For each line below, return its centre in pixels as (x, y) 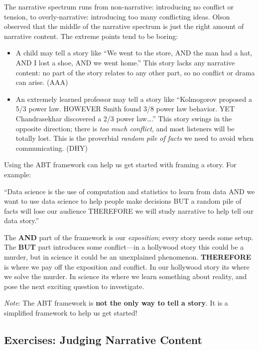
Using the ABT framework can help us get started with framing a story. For (120, 165)
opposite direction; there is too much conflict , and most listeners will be (125, 128)
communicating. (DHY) (52, 148)
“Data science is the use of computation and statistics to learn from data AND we (129, 191)
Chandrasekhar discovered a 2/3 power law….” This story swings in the (124, 118)
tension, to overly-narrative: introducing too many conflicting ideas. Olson (117, 16)
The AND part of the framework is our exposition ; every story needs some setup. (129, 237)
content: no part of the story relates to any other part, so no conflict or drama (135, 72)
